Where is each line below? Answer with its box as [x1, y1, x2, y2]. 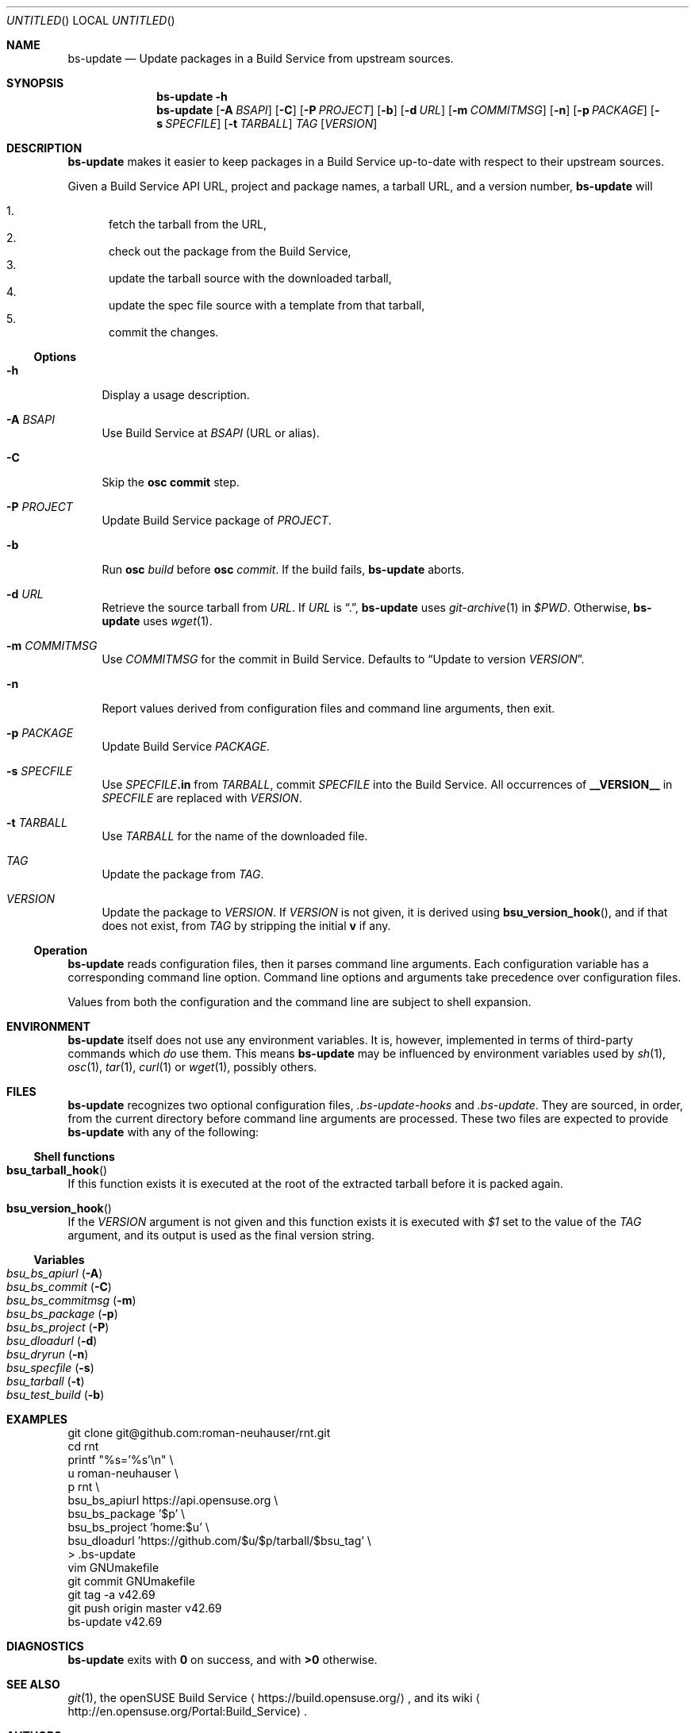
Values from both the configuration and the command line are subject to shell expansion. [67, 995, 532, 1009]
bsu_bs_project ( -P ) [6, 1320, 109, 1334]
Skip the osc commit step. [102, 475, 240, 489]
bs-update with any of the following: [67, 1125, 259, 1139]
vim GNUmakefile [67, 1561, 159, 1574]
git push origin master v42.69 [67, 1601, 222, 1615]
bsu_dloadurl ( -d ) [6, 1334, 98, 1347]
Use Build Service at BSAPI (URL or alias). [102, 426, 320, 440]
